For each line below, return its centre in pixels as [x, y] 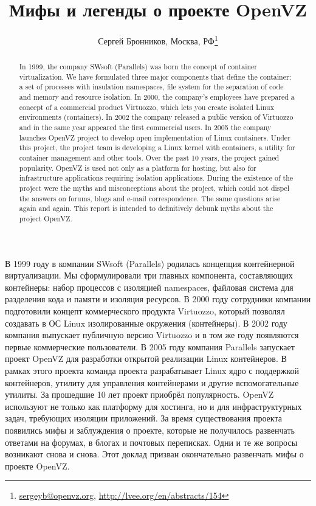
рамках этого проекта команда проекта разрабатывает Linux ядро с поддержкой [152, 371]
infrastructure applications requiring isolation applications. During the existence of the [156, 178]
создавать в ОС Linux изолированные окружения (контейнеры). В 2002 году [146, 323]
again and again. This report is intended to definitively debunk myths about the [146, 208]
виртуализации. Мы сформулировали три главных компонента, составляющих [149, 275]
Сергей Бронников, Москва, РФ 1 [158, 40]
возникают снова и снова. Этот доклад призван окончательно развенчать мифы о [154, 454]
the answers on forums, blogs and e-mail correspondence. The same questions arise [150, 198]
